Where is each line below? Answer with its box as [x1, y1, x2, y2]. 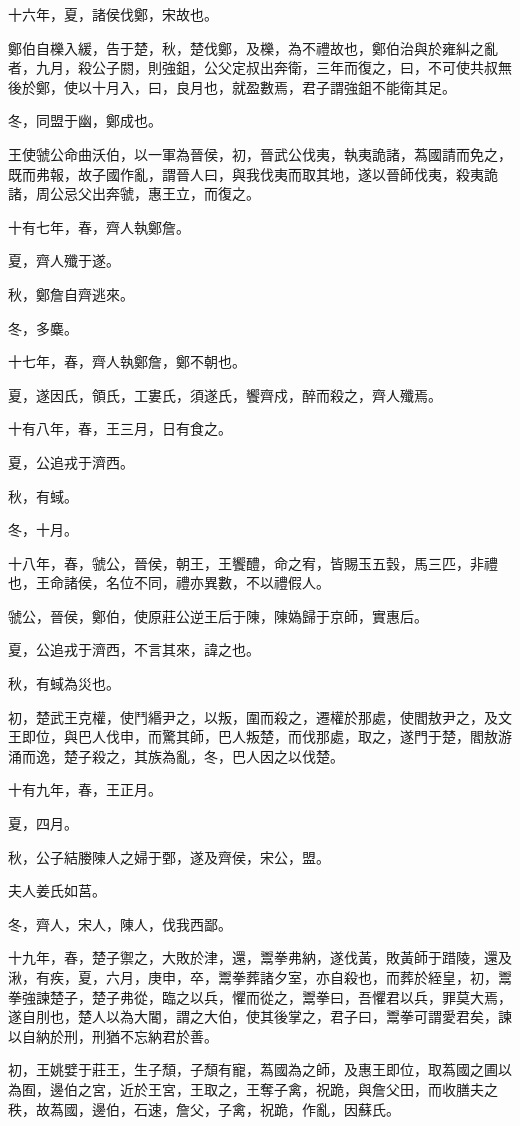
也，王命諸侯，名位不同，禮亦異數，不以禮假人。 [8, 572, 330, 593]
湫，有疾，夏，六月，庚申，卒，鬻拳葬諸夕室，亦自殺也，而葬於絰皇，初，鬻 [8, 967, 512, 987]
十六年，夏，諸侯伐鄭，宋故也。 [8, 4, 218, 24]
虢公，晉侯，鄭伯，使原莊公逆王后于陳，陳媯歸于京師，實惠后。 [8, 605, 428, 626]
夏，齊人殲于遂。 [8, 250, 120, 271]
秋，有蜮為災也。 [8, 673, 120, 694]
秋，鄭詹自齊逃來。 [8, 283, 134, 304]
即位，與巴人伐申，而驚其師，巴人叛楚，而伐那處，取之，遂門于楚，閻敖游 [21, 726, 512, 747]
